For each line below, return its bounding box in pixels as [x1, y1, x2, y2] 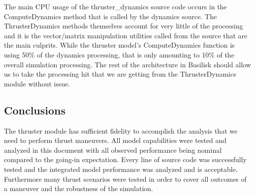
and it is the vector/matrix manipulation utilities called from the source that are [4, 30, 248, 40]
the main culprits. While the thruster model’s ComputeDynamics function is [4, 40, 235, 50]
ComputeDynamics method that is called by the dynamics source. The [4, 11, 217, 21]
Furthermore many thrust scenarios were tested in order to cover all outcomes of [4, 173, 247, 184]
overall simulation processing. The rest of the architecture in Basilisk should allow [4, 59, 251, 69]
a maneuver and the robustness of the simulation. [4, 183, 153, 194]
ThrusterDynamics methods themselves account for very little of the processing [4, 21, 243, 31]
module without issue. [4, 78, 70, 88]
